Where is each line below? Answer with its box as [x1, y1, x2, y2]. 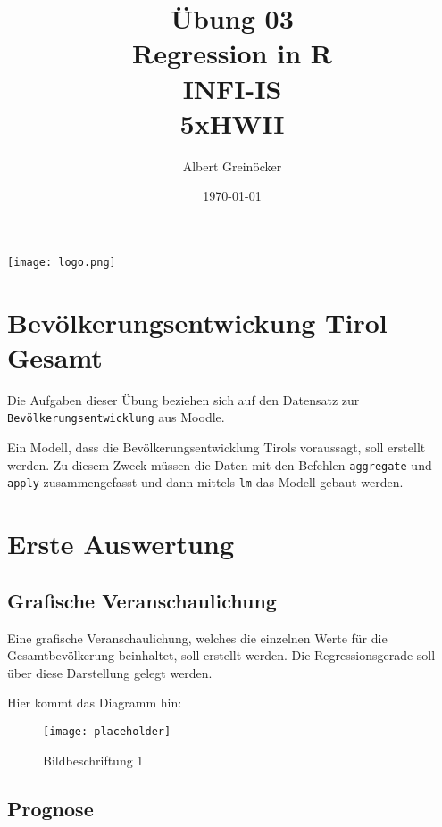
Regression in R [132, 35, 332, 71]
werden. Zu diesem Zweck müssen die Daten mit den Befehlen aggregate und [7, 455, 432, 474]
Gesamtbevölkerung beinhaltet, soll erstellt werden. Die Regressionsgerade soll [7, 646, 436, 665]
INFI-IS [182, 70, 282, 106]
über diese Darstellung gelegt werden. [7, 663, 213, 682]
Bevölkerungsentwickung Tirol [7, 303, 388, 340]
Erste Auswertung [7, 525, 234, 562]
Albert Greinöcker [182, 156, 282, 175]
